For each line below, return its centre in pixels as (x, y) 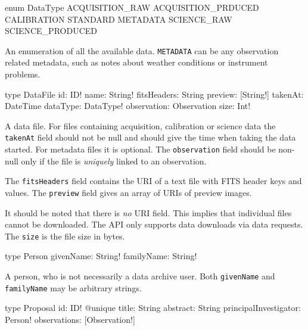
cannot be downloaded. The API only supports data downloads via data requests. (154, 224)
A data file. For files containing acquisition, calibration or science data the (140, 125)
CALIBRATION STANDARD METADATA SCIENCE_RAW (119, 19)
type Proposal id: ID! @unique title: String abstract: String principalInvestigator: (153, 308)
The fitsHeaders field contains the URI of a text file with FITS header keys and (153, 181)
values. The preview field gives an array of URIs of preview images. (128, 192)
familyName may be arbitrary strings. (73, 287)
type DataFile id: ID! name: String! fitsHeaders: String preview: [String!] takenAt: (154, 94)
